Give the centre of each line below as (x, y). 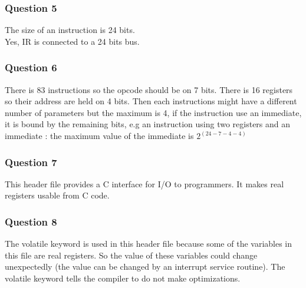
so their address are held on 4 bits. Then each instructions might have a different (151, 101)
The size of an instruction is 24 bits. (70, 30)
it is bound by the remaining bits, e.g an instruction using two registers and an (148, 124)
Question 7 (31, 162)
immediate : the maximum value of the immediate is (99, 135)
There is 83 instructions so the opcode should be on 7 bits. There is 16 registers (149, 89)
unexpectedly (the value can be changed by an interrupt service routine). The (145, 267)
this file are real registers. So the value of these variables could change (131, 255)
